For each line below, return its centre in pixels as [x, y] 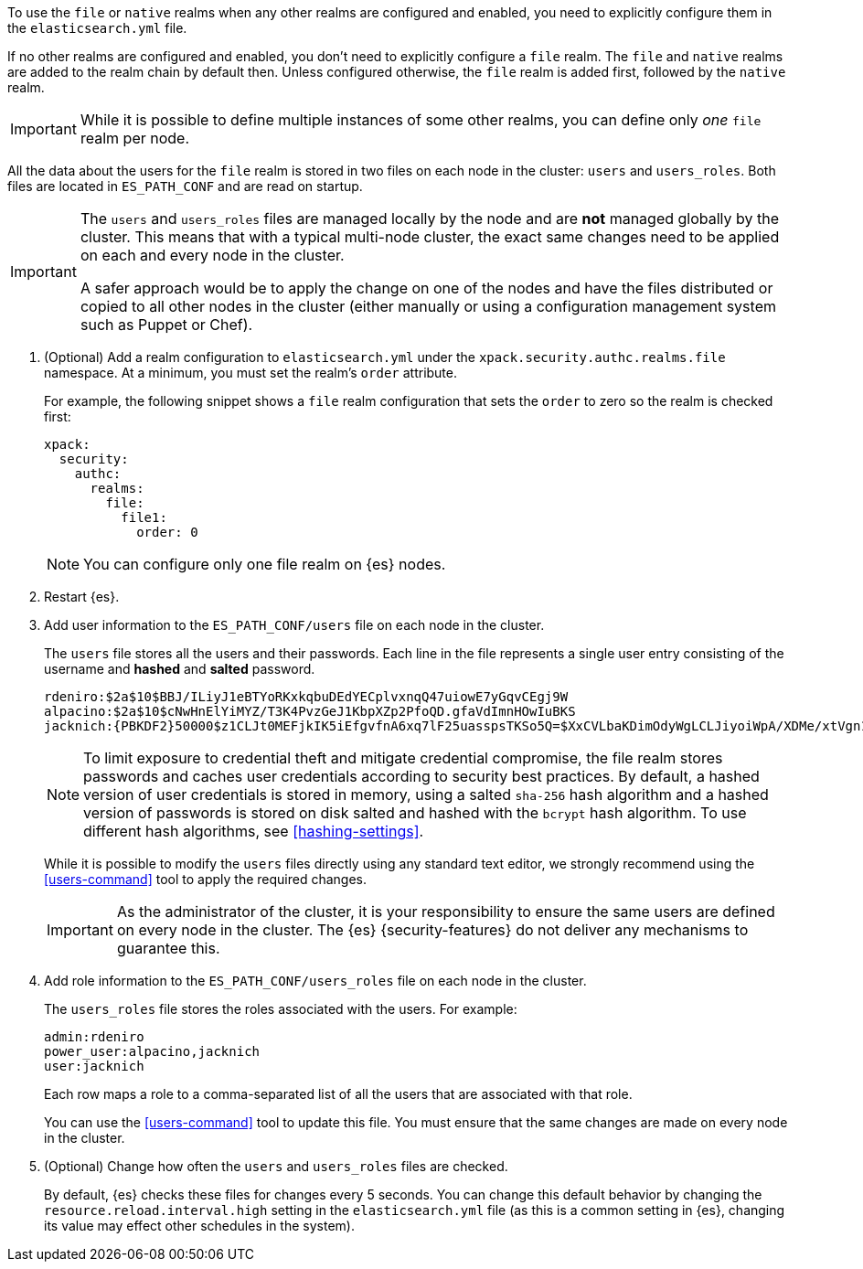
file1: [144, 517]
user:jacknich [94, 1066]
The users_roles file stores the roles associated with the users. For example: [281, 1009]
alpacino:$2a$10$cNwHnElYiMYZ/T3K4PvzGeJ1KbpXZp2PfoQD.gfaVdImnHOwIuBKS [310, 711]
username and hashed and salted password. [180, 669]
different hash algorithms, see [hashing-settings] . [254, 831]
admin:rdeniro [94, 1037]
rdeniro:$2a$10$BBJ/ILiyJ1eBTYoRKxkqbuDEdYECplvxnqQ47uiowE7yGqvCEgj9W [306, 697]
